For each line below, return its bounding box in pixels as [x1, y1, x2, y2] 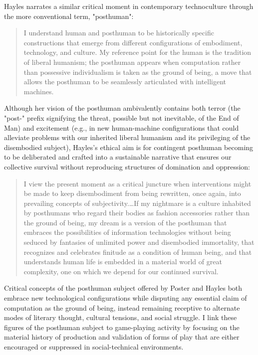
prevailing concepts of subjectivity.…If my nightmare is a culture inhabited [23, 197, 251, 208]
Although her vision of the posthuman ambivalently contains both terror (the [4, 103, 241, 113]
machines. [23, 86, 54, 96]
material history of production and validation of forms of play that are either [4, 332, 240, 342]
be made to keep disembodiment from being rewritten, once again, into [23, 188, 241, 198]
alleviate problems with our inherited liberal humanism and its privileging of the [4, 132, 251, 143]
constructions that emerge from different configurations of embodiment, [23, 37, 243, 47]
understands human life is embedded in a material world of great [23, 256, 222, 267]
